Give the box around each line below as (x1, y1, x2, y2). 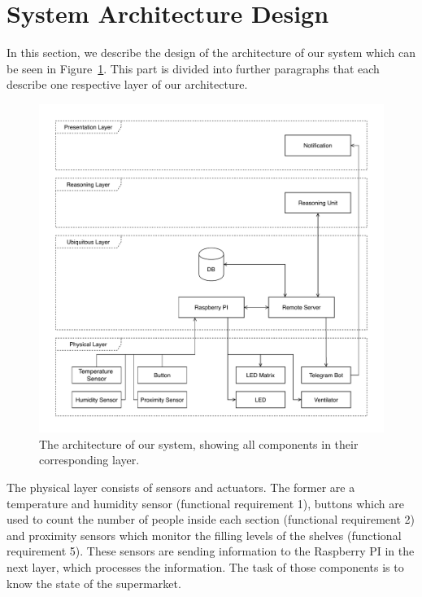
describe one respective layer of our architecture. (7, 76, 248, 93)
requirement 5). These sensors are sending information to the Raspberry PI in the (7, 542, 415, 560)
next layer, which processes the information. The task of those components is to (7, 558, 404, 575)
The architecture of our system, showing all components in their (39, 435, 359, 452)
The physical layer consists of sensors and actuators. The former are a (7, 478, 355, 495)
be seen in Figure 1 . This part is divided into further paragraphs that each (7, 59, 380, 77)
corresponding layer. (39, 451, 140, 468)
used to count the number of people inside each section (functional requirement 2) (7, 511, 415, 528)
